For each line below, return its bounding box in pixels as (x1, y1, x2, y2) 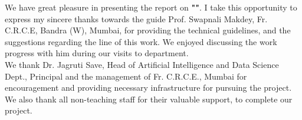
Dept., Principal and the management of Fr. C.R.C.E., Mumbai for (5, 70, 247, 82)
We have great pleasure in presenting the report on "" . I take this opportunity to (5, 1, 297, 13)
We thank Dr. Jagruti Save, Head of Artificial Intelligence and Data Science (5, 58, 279, 70)
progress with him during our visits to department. (5, 47, 189, 59)
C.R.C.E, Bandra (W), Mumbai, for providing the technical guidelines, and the (5, 24, 291, 36)
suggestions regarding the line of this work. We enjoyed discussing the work (5, 35, 277, 47)
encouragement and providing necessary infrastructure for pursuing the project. (5, 81, 292, 94)
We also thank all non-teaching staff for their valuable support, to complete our (5, 92, 293, 105)
